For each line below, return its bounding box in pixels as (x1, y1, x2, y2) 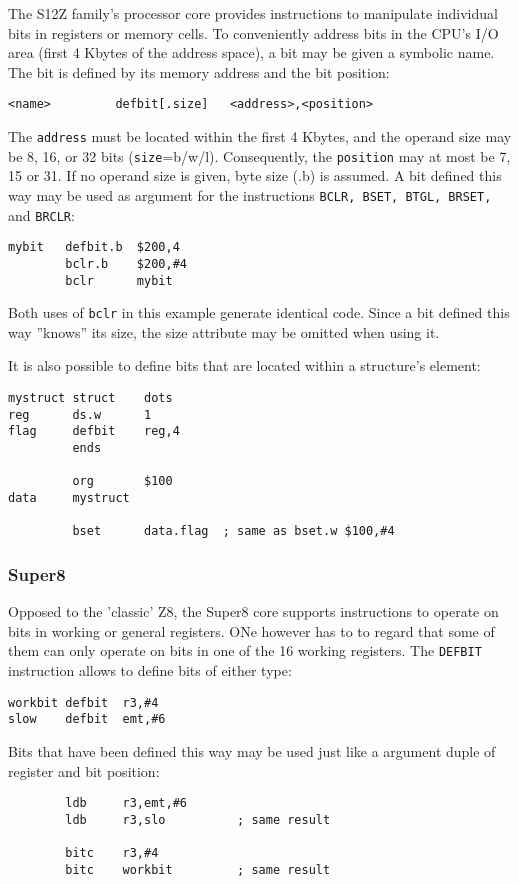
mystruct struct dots (8, 391, 173, 406)
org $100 (72, 474, 173, 489)
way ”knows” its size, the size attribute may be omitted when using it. (8, 321, 440, 342)
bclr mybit (65, 273, 173, 288)
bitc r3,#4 (65, 846, 159, 861)
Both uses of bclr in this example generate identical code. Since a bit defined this (8, 302, 510, 323)
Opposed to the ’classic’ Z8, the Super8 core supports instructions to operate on (8, 601, 499, 622)
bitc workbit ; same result (65, 862, 331, 877)
